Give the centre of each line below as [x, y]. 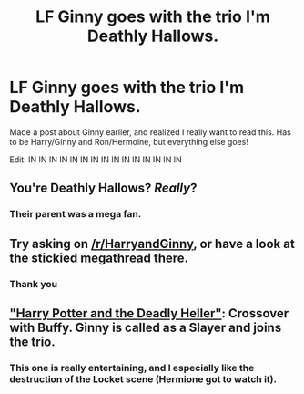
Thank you [33, 284]
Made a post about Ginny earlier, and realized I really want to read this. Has [150, 132]
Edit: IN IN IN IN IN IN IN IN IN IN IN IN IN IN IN [96, 159]
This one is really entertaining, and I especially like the [132, 368]
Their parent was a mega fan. [76, 214]
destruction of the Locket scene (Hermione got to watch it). [143, 378]
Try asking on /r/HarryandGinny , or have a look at [152, 244]
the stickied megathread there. [99, 258]
